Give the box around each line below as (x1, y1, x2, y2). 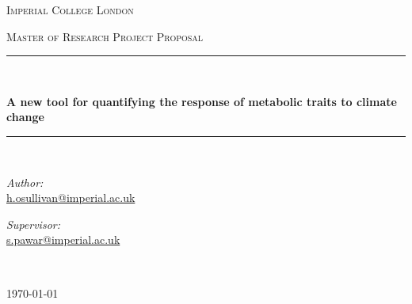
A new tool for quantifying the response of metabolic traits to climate (6, 93, 397, 109)
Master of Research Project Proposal (6, 28, 204, 44)
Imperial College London (6, 2, 134, 17)
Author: (6, 173, 44, 190)
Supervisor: (6, 215, 60, 232)
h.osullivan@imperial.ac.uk (6, 189, 135, 206)
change (6, 108, 44, 125)
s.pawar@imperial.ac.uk (6, 231, 120, 248)
